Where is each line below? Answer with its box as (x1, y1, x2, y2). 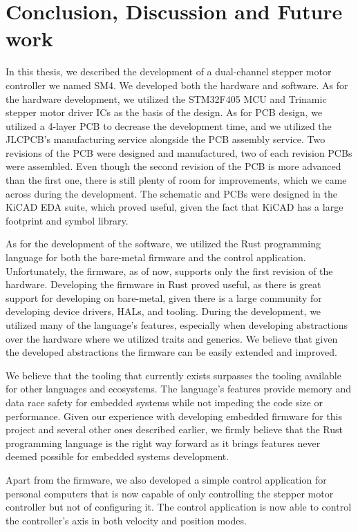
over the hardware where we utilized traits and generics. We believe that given (6, 331, 338, 345)
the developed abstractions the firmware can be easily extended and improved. (6, 345, 337, 359)
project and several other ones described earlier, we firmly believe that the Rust (6, 422, 343, 437)
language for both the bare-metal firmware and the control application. (6, 250, 306, 265)
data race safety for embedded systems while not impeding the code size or (6, 395, 323, 409)
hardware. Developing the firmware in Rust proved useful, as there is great (6, 277, 321, 292)
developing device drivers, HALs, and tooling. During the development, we (6, 304, 321, 319)
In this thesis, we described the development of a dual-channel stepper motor (6, 64, 332, 79)
